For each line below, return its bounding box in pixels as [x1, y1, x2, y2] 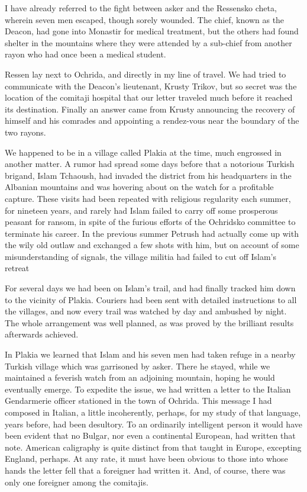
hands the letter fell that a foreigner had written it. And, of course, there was [5, 464, 286, 476]
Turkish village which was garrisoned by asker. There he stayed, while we [5, 359, 270, 372]
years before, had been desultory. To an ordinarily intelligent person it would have [5, 417, 302, 430]
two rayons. [5, 126, 46, 138]
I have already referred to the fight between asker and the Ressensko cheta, [5, 2, 277, 14]
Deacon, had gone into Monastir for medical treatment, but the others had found [5, 25, 299, 37]
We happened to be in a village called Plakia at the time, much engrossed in [5, 146, 282, 158]
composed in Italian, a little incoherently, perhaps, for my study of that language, [5, 406, 301, 418]
